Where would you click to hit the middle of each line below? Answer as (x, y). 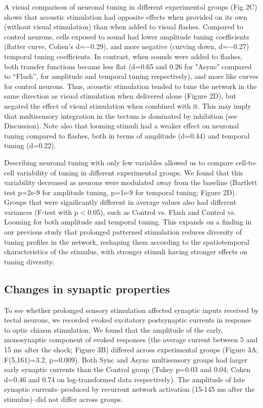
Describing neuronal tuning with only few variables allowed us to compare (119, 162)
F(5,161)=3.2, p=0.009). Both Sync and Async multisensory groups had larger (126, 359)
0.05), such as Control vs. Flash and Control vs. (162, 212)
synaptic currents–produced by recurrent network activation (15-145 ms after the (129, 389)
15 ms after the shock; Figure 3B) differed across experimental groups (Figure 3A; (131, 350)
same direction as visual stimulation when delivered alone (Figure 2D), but (120, 96)
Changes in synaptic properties (87, 288)
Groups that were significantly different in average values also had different (120, 202)
